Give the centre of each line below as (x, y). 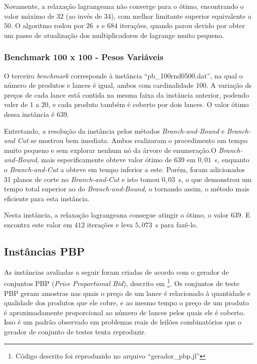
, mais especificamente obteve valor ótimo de (104, 160)
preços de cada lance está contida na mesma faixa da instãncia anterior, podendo (127, 94)
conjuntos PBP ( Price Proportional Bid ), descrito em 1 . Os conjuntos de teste (122, 282)
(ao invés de (84, 16)
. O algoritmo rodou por (47, 25)
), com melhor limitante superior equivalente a (181, 16)
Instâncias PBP (44, 251)
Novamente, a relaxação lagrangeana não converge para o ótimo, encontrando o (124, 6)
